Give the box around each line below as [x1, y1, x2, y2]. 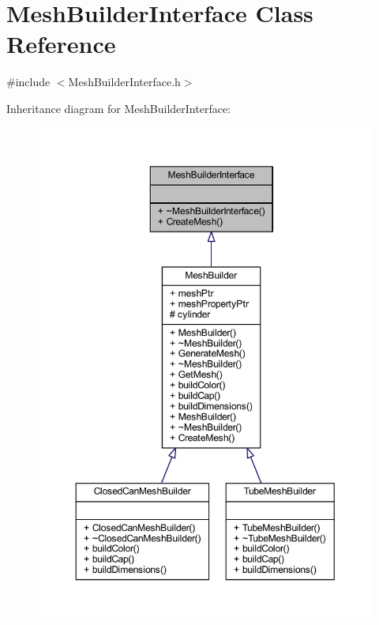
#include [6, 73, 51, 90]
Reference [6, 28, 116, 60]
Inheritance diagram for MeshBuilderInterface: [6, 100, 231, 116]
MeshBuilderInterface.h [68, 73, 181, 90]
